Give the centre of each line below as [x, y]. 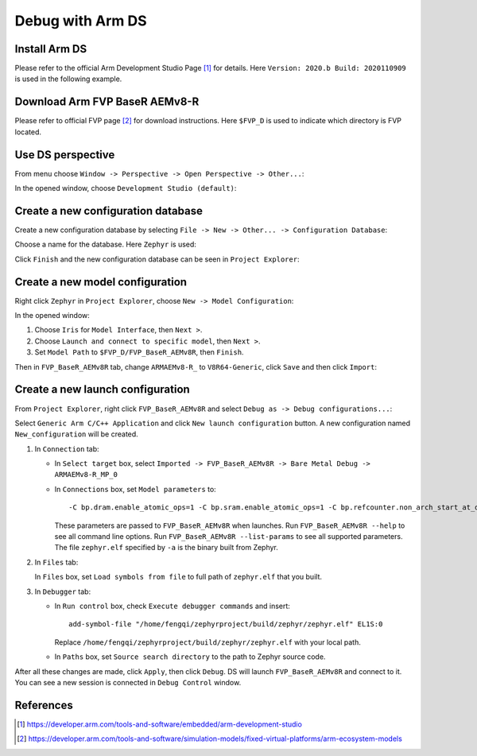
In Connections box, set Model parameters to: [135, 489]
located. [28, 132]
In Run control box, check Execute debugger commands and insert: [172, 606]
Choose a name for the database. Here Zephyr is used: [105, 244]
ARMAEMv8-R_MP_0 [86, 475]
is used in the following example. [68, 79]
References [44, 705]
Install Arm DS [51, 49]
